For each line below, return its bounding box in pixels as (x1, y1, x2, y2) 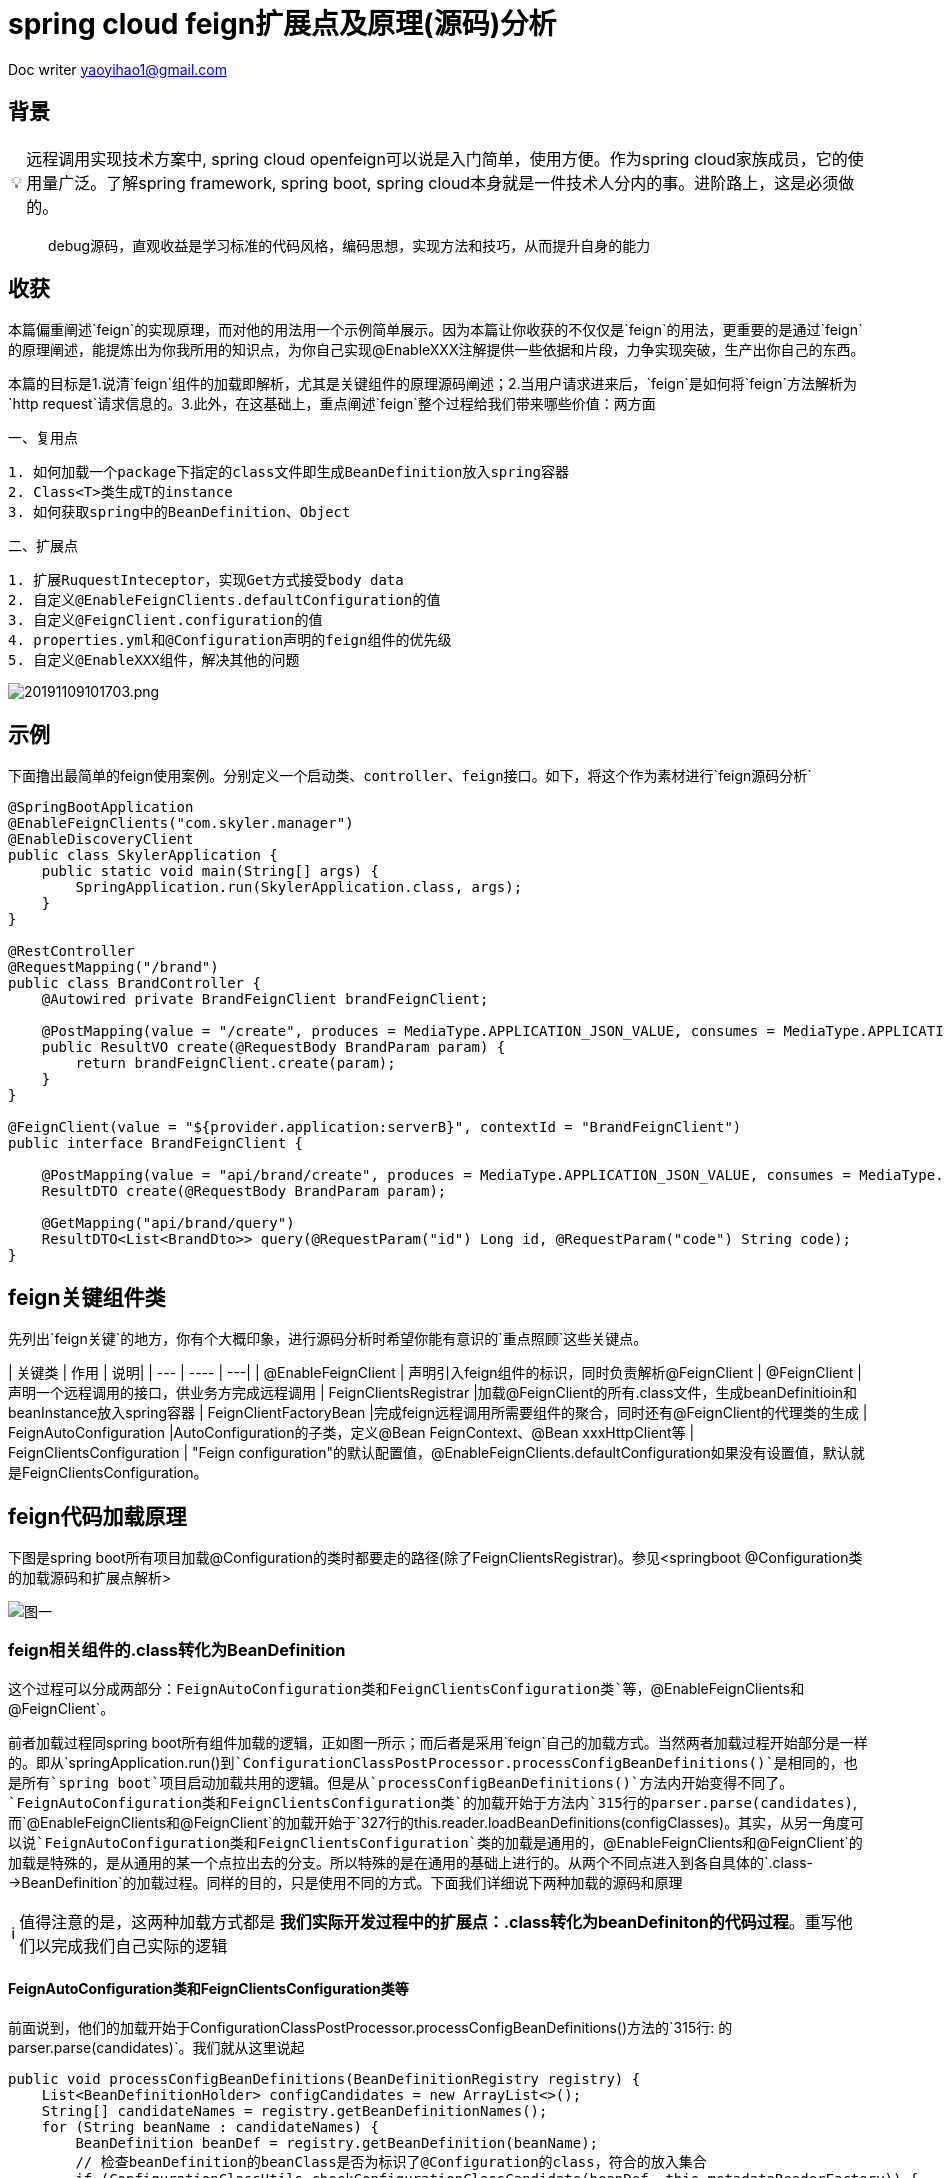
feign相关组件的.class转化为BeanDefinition (8, 1640, 346, 1661)
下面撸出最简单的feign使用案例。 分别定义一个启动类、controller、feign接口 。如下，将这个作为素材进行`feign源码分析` (8, 767, 812, 785)
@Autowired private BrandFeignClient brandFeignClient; (41, 991, 489, 1008)
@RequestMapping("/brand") (8, 959, 219, 976)
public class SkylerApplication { (8, 847, 278, 864)
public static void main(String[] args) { (41, 863, 379, 880)
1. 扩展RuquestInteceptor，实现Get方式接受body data (8, 572, 404, 589)
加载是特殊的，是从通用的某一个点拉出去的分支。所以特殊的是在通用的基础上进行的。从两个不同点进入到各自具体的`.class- (8, 1853, 814, 1871)
